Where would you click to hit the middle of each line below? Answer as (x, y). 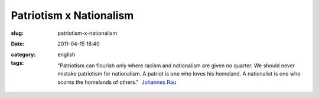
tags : (17, 63)
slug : (17, 33)
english (66, 55)
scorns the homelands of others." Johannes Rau (117, 82)
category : (23, 55)
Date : (18, 44)
